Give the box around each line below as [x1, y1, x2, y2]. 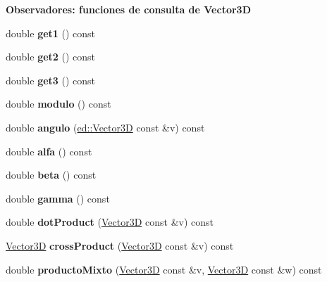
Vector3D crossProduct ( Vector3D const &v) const [6, 238, 234, 252]
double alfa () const [6, 143, 92, 158]
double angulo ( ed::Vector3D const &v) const [6, 120, 205, 134]
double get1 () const [6, 25, 96, 40]
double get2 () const [6, 49, 96, 64]
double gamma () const [6, 191, 110, 205]
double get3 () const [6, 72, 96, 87]
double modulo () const [6, 96, 111, 111]
